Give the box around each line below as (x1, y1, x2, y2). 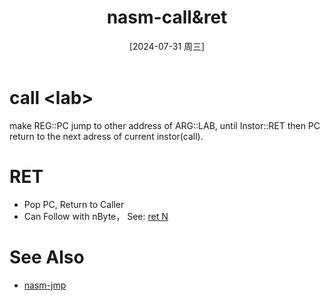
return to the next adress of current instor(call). (9, 130, 204, 142)
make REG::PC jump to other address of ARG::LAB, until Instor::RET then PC (9, 119, 321, 131)
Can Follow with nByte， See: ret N (23, 210, 169, 222)
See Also (9, 246, 85, 268)
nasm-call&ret (106, 6, 228, 29)
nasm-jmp (23, 279, 67, 291)
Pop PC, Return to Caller (23, 198, 125, 210)
